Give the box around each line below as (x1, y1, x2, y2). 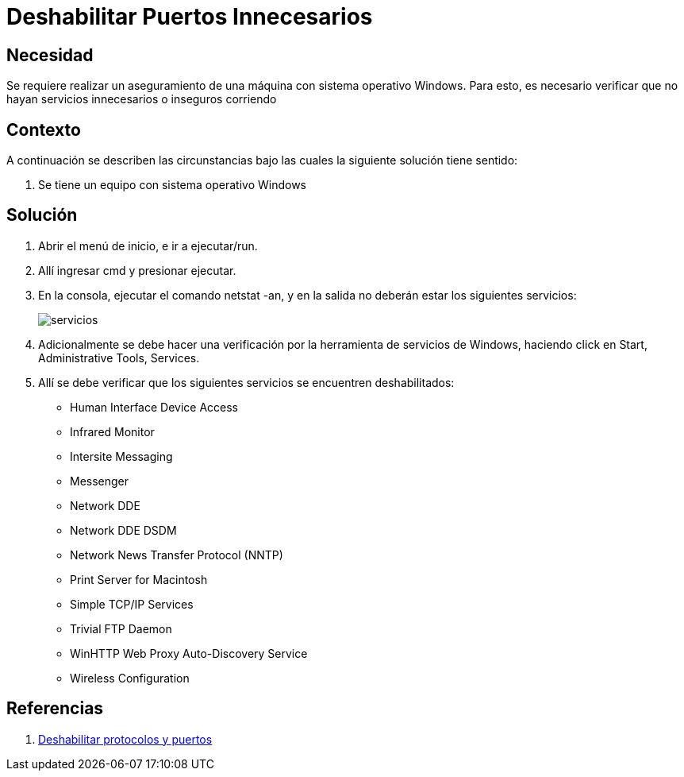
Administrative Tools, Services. (38, 350, 200, 365)
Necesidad (6, 44, 94, 65)
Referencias (6, 698, 104, 719)
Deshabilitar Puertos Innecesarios (6, 3, 373, 30)
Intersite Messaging (70, 449, 173, 463)
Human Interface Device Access (70, 400, 239, 414)
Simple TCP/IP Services (70, 597, 194, 611)
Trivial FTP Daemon (70, 621, 172, 636)
